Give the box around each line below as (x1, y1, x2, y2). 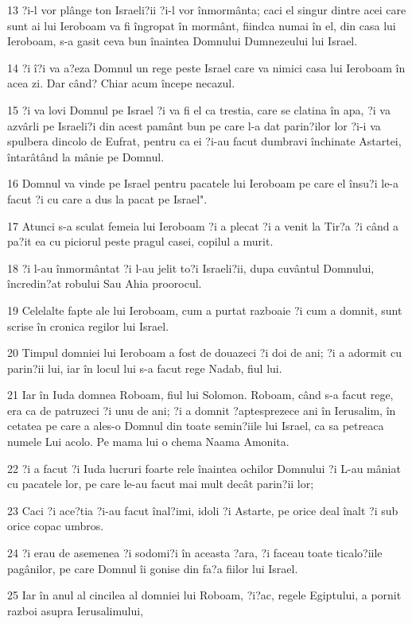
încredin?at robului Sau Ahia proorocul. (7, 275, 202, 292)
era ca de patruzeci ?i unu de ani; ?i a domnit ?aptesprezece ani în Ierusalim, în (7, 401, 396, 418)
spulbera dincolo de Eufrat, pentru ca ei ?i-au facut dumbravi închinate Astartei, (7, 133, 402, 149)
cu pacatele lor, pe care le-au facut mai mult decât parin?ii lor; (7, 475, 314, 492)
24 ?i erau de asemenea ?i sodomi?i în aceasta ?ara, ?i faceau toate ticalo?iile (7, 545, 383, 561)
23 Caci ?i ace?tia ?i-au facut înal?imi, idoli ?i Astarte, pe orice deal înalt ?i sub (7, 502, 398, 518)
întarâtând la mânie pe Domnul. (7, 148, 165, 165)
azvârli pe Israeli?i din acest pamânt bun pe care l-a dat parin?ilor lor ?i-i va (7, 117, 381, 134)
